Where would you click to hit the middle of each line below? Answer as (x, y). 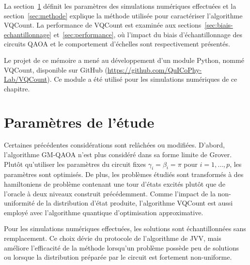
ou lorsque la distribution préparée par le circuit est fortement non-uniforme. (118, 257)
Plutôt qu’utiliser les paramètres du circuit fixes (75, 164)
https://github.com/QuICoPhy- (155, 69)
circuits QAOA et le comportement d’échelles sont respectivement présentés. (117, 44)
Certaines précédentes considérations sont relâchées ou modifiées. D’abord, (114, 145)
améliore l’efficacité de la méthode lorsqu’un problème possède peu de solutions (122, 247)
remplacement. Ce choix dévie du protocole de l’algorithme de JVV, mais (113, 238)
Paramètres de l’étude (79, 122)
